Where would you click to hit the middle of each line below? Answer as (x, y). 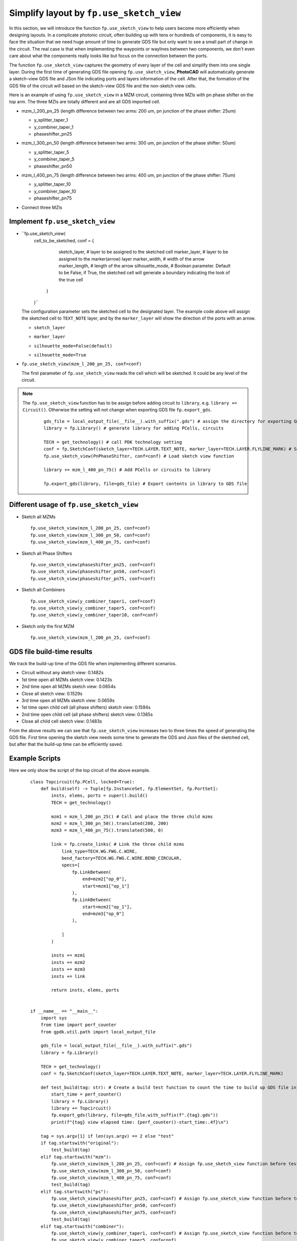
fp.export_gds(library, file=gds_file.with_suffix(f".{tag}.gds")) (135, 1115)
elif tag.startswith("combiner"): (82, 1226)
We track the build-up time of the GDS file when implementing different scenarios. (93, 664)
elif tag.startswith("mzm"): (76, 1157)
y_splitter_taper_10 (52, 184)
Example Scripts (35, 759)
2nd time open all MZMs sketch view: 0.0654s (69, 687)
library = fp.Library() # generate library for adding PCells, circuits (134, 428)
